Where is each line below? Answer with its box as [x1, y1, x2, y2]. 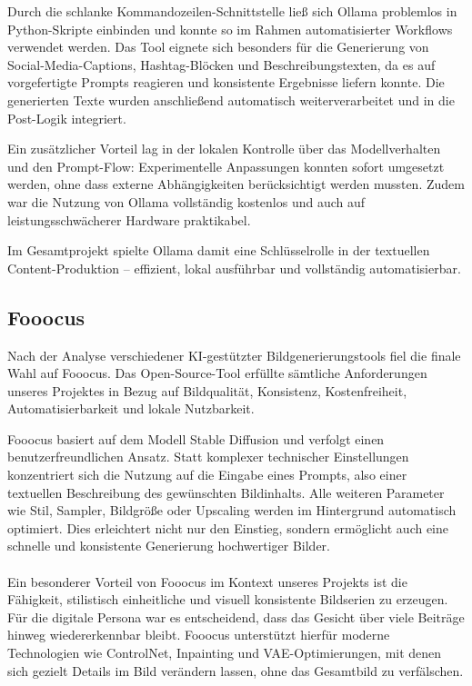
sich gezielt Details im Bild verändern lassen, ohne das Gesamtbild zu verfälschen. [7, 661, 464, 680]
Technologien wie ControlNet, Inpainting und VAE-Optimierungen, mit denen [7, 643, 442, 662]
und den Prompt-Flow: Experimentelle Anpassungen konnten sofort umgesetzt [7, 156, 445, 175]
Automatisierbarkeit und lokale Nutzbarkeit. [7, 399, 255, 418]
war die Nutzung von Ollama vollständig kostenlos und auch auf [7, 192, 366, 211]
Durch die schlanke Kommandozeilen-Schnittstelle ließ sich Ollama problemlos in [7, 2, 457, 20]
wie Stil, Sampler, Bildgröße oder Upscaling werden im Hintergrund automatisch [7, 501, 457, 520]
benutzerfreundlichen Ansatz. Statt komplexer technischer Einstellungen [7, 447, 409, 466]
